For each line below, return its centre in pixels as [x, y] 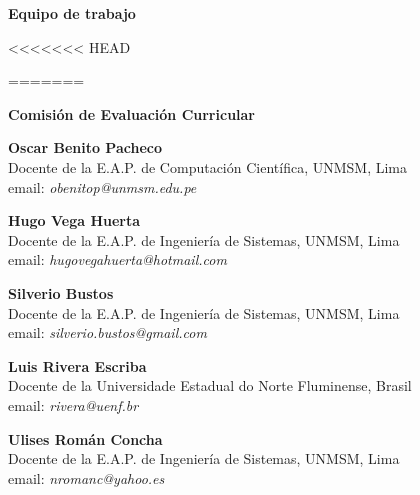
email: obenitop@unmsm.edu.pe [102, 186]
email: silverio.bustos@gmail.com [107, 332]
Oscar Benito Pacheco [85, 147]
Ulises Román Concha [85, 438]
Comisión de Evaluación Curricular [132, 113]
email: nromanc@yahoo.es [86, 477]
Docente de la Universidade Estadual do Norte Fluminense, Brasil [210, 385]
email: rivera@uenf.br [73, 404]
